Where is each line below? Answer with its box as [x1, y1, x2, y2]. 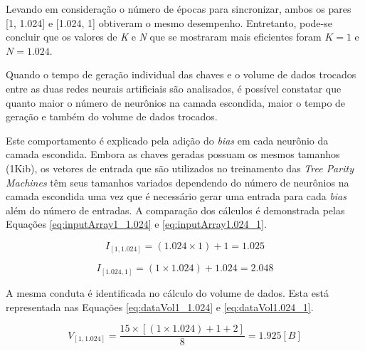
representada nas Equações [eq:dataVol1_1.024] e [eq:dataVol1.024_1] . [6, 299, 314, 314]
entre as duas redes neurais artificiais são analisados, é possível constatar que [6, 80, 342, 95]
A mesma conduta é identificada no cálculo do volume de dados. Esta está [6, 285, 329, 300]
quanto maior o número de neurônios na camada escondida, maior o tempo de [6, 95, 346, 110]
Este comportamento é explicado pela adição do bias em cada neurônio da [6, 132, 329, 147]
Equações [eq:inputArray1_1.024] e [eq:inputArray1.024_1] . [6, 216, 267, 231]
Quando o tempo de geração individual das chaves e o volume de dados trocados [6, 67, 356, 82]
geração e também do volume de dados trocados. [6, 109, 218, 124]
